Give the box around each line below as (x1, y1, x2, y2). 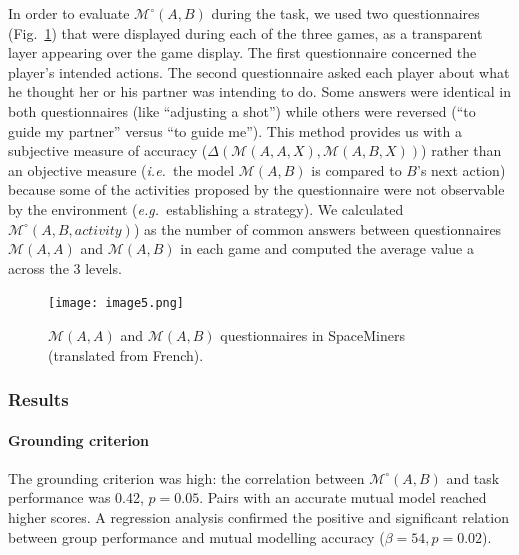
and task (446, 467, 500, 488)
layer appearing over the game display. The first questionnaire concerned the (8, 42, 477, 63)
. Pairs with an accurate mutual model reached (199, 487, 487, 508)
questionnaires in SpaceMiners (220, 324, 405, 345)
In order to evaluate (8, 3, 130, 23)
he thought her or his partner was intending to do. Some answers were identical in (8, 81, 511, 102)
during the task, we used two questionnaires (211, 3, 480, 23)
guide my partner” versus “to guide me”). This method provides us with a (8, 120, 462, 141)
